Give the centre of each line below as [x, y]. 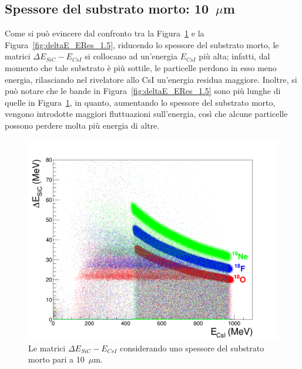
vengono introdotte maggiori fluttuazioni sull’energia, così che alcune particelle [146, 114]
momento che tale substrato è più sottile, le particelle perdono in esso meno [141, 67]
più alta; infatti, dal [234, 56]
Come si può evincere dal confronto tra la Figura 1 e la [105, 33]
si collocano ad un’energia [131, 56]
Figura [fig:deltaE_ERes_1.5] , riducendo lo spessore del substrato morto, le [142, 44]
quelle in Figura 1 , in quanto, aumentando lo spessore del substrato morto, [140, 102]
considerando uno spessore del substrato [192, 348]
